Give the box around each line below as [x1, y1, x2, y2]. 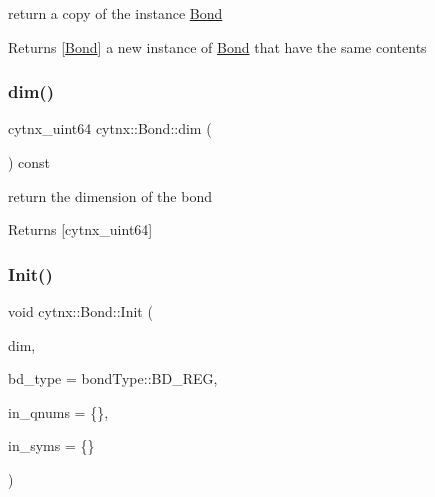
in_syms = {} [8, 435, 95, 456]
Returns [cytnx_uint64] [8, 219, 153, 240]
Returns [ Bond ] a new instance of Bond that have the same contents [8, 36, 427, 57]
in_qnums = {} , [8, 401, 109, 422]
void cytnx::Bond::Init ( [8, 301, 153, 321]
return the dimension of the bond [8, 185, 212, 206]
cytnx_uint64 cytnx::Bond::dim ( [8, 118, 212, 139]
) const [8, 152, 51, 172]
